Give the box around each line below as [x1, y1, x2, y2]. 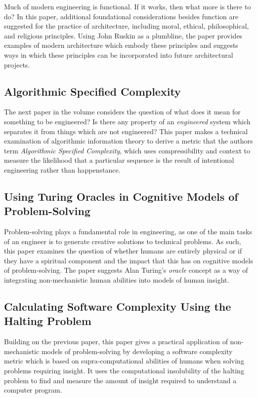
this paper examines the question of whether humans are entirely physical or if [4, 246, 242, 256]
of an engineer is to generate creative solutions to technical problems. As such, [4, 236, 241, 246]
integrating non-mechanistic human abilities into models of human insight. [4, 275, 229, 285]
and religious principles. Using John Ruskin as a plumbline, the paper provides [4, 30, 243, 40]
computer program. [4, 385, 62, 395]
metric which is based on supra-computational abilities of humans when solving [4, 356, 244, 366]
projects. [4, 59, 30, 70]
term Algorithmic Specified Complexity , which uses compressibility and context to [4, 145, 250, 155]
